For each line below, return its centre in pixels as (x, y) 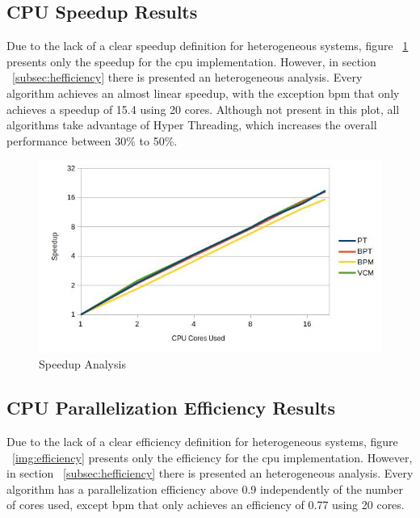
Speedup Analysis (82, 364)
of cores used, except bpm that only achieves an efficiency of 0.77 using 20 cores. (206, 505)
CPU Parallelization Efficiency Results (171, 408)
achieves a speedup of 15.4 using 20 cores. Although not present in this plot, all (203, 109)
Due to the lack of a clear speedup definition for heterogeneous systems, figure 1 (208, 46)
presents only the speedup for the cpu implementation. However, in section (191, 61)
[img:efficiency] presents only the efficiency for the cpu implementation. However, (212, 457)
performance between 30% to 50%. (92, 140)
